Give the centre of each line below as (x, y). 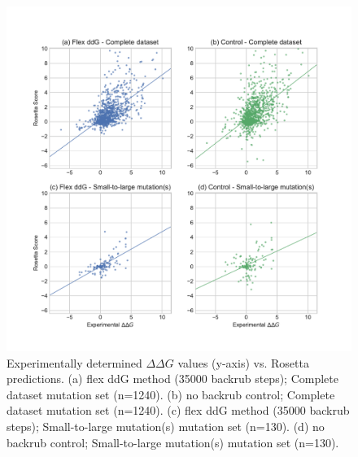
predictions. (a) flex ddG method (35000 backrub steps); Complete (172, 379)
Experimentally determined (74, 362)
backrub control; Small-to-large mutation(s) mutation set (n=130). (173, 442)
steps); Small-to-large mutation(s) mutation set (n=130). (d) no (166, 426)
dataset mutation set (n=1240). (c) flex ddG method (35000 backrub (178, 410)
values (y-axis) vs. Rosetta (243, 362)
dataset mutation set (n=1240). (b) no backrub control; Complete (171, 394)
